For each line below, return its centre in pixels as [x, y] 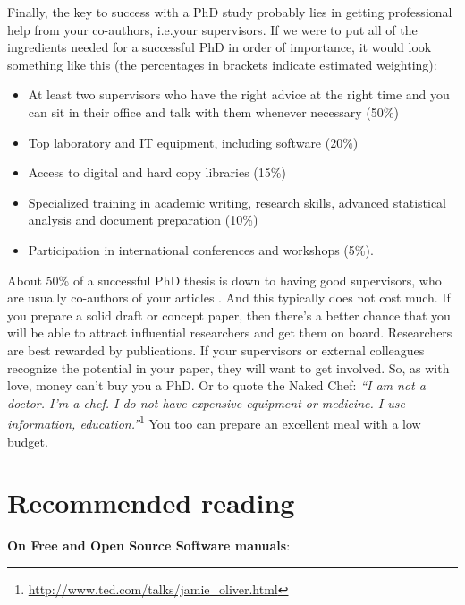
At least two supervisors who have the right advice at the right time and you [239, 94]
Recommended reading [151, 503]
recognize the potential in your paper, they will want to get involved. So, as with [228, 367]
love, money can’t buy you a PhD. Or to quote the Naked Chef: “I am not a [216, 385]
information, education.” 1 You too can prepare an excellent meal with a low [214, 422]
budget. [28, 441]
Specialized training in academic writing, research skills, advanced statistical [237, 202]
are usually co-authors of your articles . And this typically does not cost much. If [229, 298]
